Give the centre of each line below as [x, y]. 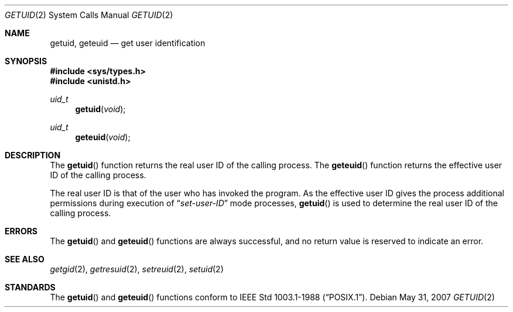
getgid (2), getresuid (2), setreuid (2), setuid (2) [137, 269]
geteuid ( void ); [103, 137]
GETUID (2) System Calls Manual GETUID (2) [89, 15]
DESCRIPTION [33, 155]
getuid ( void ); [100, 109]
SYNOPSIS [26, 61]
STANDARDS [30, 287]
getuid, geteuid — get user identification [128, 43]
